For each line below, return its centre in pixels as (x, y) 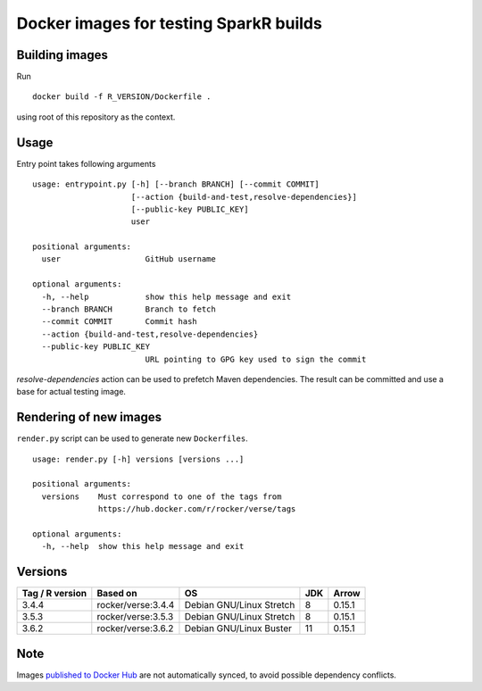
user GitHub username (129, 259)
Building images (62, 55)
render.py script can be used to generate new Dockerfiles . (133, 438)
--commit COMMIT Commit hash (120, 322)
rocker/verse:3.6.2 (135, 629)
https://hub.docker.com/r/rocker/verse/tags (197, 509)
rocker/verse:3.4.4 (136, 605)
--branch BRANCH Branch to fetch (129, 309)
